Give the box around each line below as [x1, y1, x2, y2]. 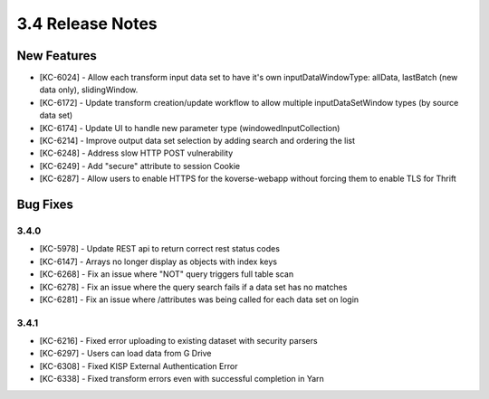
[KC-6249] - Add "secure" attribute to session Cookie [39, 160, 240, 171]
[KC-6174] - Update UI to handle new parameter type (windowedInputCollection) [39, 122, 340, 133]
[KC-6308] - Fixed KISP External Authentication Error [39, 360, 238, 371]
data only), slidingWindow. [39, 84, 139, 95]
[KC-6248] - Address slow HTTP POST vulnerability [39, 147, 234, 158]
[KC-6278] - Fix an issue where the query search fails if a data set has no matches [39, 281, 348, 292]
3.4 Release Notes [16, 14, 158, 33]
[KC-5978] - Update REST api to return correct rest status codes [39, 243, 281, 254]
